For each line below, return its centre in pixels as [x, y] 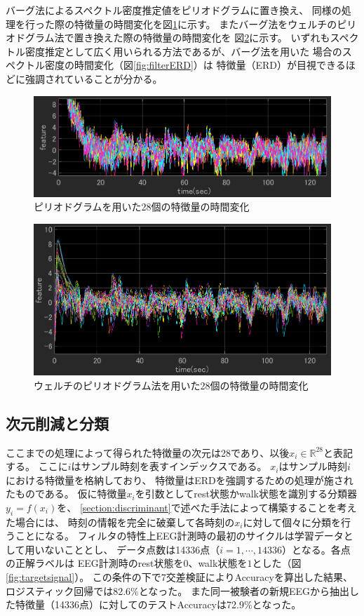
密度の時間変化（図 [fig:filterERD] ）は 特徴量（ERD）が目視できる [195, 65]
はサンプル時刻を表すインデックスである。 [169, 466]
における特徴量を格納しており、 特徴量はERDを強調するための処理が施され [180, 480]
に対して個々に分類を [292, 522]
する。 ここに [37, 466]
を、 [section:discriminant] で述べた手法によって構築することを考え [207, 507]
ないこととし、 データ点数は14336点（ [132, 549]
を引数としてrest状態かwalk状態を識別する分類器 [246, 494]
